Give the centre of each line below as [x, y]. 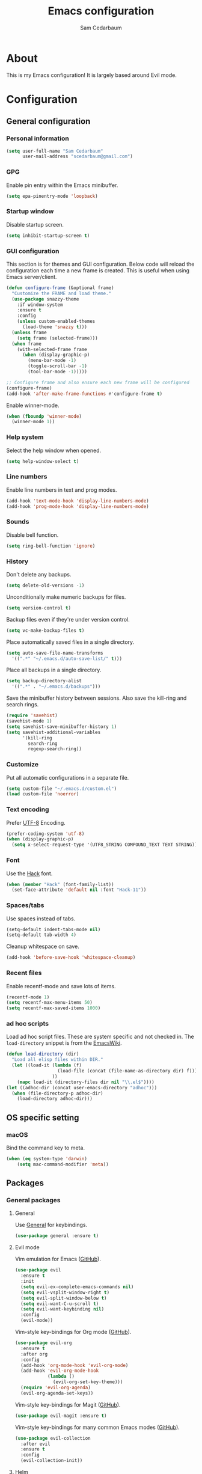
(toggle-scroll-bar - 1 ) [57, 366]
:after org [34, 1354]
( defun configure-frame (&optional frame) [60, 288]
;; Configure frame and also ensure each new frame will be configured [98, 382]
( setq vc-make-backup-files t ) [45, 630]
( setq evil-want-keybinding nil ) [63, 1309]
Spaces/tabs [25, 905]
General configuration [48, 121]
